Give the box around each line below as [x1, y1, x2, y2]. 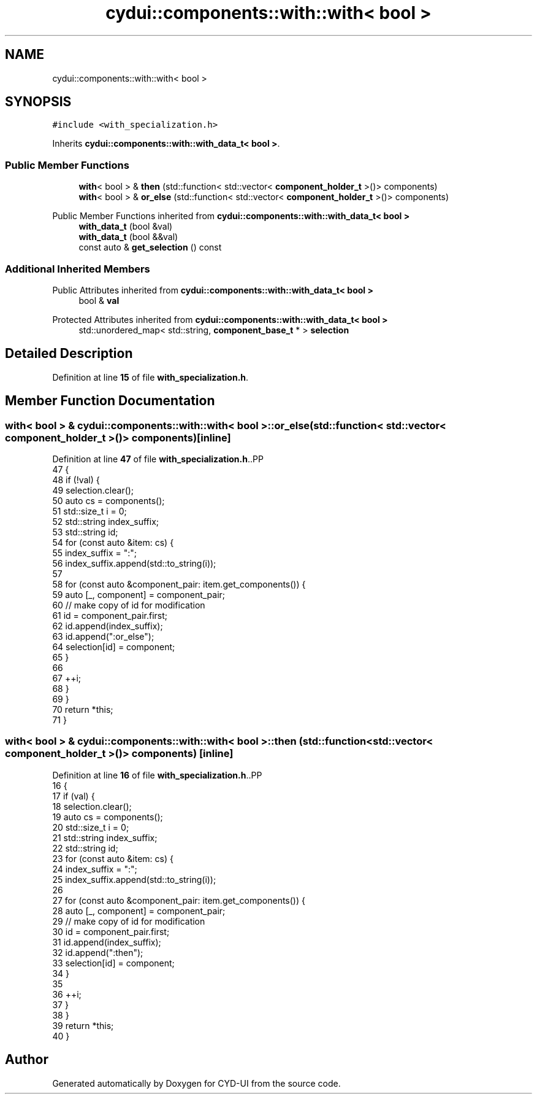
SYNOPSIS [5, 94, 72, 110]
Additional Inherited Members [5, 262, 150, 275]
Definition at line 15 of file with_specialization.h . [52, 371, 249, 383]
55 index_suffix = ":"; [52, 548, 137, 558]
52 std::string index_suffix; [52, 516, 159, 527]
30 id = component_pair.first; [52, 926, 170, 937]
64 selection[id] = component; [52, 642, 175, 652]
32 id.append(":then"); [52, 947, 143, 958]
